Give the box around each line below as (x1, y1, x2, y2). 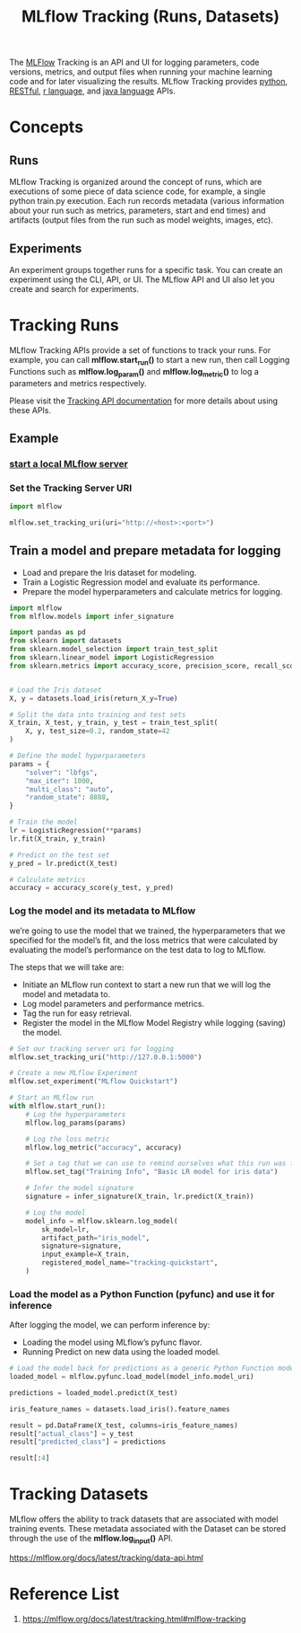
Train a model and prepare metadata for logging (9, 543, 281, 559)
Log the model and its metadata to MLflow (9, 905, 196, 917)
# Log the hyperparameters (25, 1109, 126, 1119)
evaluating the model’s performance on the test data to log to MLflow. (9, 944, 266, 955)
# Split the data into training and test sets (9, 710, 186, 719)
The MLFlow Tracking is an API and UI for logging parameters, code (9, 57, 260, 68)
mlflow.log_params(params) (25, 1118, 126, 1127)
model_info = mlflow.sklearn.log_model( (25, 1216, 178, 1225)
